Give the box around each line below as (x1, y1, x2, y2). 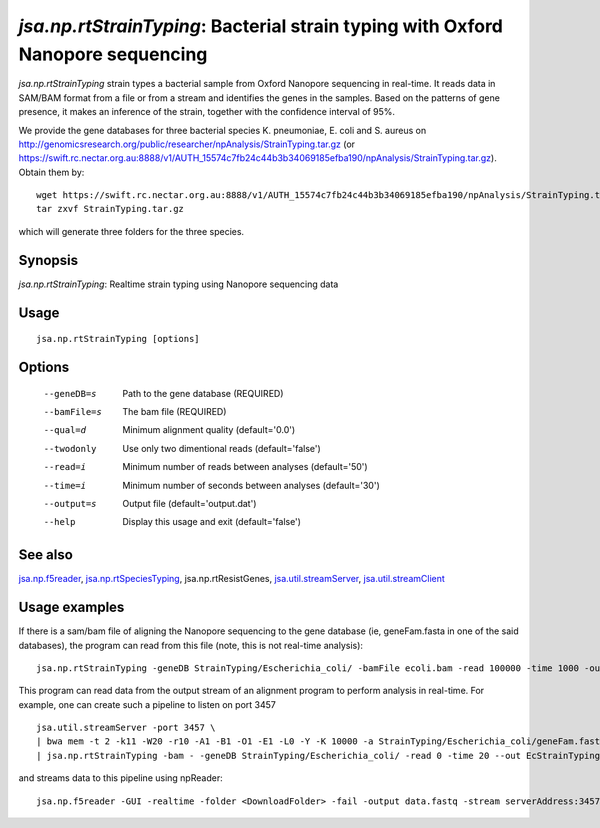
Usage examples (18, 599, 125, 616)
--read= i (43, 461, 87, 473)
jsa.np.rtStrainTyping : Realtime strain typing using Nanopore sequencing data (18, 278, 339, 290)
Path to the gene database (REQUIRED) (122, 387, 284, 399)
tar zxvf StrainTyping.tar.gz (36, 203, 185, 215)
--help (43, 516, 76, 528)
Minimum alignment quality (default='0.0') (122, 424, 296, 436)
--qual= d (43, 425, 87, 436)
